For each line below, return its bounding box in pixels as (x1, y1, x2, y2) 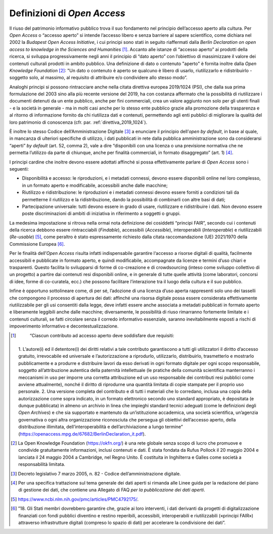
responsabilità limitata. (18, 461, 66, 467)
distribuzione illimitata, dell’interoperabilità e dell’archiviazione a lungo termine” (18, 424, 183, 430)
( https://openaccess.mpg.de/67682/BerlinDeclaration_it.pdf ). (18, 431, 146, 437)
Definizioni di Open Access (9, 8, 126, 19)
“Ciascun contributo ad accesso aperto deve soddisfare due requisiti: (29, 332, 174, 338)
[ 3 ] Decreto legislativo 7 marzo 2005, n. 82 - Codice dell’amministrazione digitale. (11, 470, 181, 476)
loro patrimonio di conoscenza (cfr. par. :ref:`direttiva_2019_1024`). (9, 119, 148, 125)
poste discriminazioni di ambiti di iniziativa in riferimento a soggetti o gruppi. (22, 210, 181, 217)
